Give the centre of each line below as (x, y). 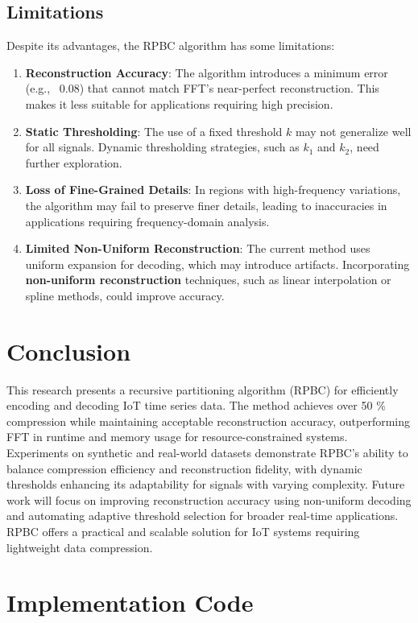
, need (364, 147)
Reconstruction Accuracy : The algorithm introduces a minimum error (207, 72)
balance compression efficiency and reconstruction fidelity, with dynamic (184, 468)
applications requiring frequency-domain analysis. (147, 221)
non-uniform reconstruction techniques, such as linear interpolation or (208, 280)
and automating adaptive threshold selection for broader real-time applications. (203, 516)
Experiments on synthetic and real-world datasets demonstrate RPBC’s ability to (207, 453)
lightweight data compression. (80, 547)
